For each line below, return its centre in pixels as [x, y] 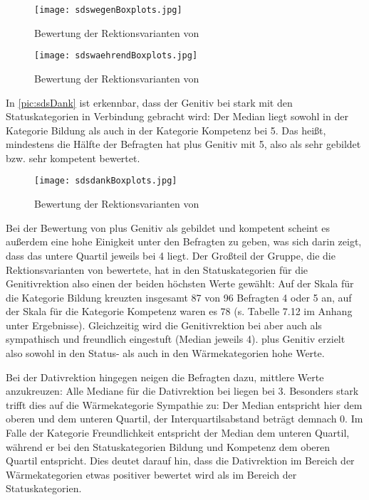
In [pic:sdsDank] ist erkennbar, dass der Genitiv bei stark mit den [149, 102]
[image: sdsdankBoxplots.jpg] [106, 181]
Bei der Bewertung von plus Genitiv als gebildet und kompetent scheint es [168, 227]
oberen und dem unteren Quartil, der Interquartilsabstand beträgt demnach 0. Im [184, 419]
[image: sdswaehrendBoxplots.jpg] [116, 56]
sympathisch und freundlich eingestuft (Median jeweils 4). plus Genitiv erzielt [176, 339]
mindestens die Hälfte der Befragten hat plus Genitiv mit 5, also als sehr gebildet [183, 144]
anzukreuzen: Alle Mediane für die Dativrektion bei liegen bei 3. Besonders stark [182, 391]
